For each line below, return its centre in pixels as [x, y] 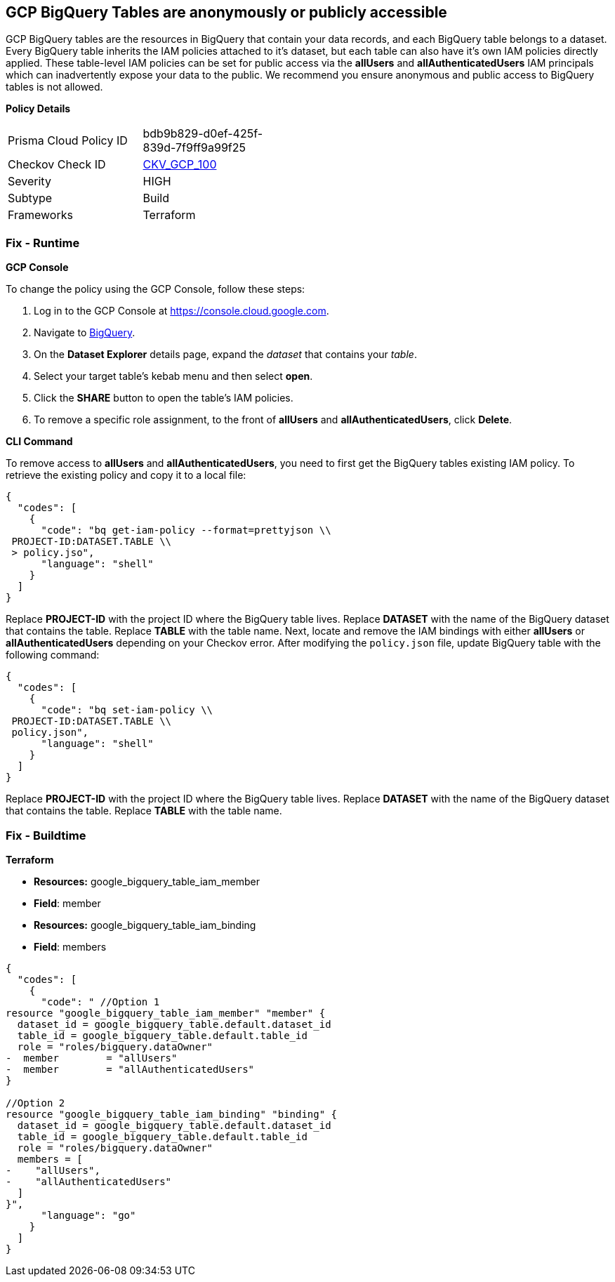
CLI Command [39, 442]
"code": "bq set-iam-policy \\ [127, 710]
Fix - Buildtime [46, 835]
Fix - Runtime [43, 243]
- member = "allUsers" [92, 1058]
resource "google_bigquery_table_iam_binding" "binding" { [172, 1114]
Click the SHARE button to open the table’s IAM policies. [164, 398]
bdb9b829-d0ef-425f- [203, 134]
